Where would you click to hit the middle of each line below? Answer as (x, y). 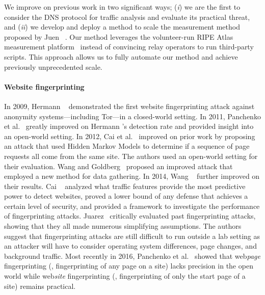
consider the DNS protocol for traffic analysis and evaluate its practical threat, (127, 17)
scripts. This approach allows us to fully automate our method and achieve (121, 56)
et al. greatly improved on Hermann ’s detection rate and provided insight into (129, 126)
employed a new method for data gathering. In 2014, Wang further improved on (132, 176)
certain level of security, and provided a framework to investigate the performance (132, 206)
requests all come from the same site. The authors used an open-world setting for (131, 156)
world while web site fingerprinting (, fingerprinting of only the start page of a (125, 276)
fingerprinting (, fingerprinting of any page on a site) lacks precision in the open (129, 266)
